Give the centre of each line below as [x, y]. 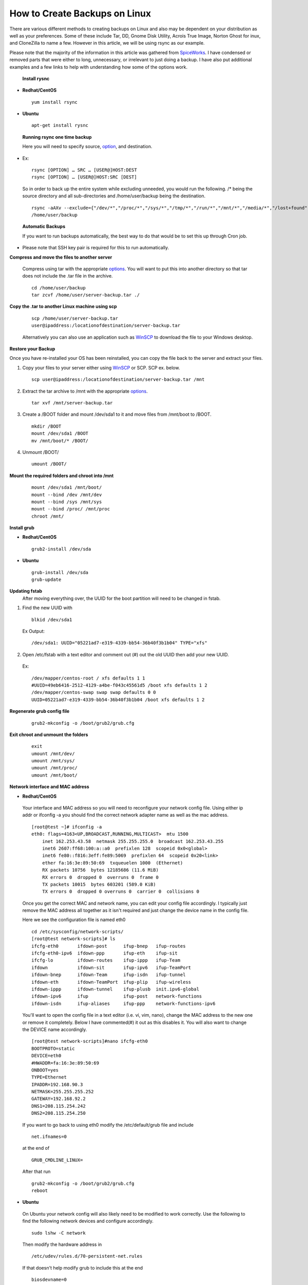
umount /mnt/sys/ [53, 761]
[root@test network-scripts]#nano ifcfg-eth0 [90, 1041]
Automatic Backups [44, 227]
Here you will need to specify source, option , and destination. [87, 146]
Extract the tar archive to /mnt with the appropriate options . [85, 391]
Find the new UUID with [47, 608]
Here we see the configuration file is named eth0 [74, 920]
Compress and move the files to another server [61, 257]
